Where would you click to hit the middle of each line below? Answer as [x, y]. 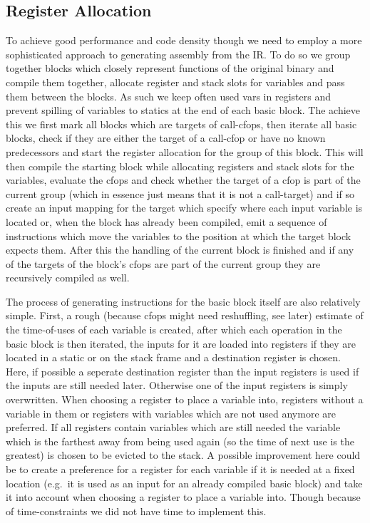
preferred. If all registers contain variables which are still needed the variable [173, 427]
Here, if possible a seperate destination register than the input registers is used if [183, 371]
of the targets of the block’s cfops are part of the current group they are [163, 263]
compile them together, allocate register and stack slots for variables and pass [175, 82]
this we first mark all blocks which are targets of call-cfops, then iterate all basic [181, 124]
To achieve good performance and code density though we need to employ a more [184, 40]
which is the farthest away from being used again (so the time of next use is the [180, 441]
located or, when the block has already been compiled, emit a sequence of [166, 221]
